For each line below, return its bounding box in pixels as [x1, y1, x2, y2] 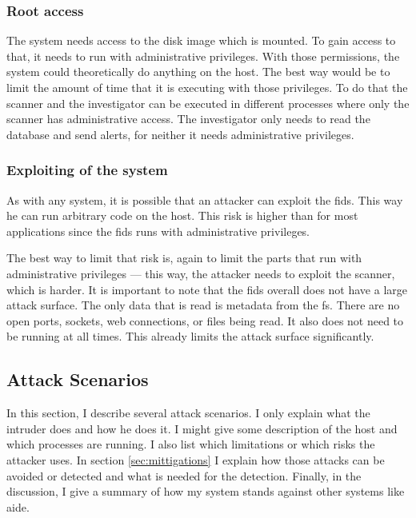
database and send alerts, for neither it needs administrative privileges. [6, 126, 354, 142]
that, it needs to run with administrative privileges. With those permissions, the [6, 47, 400, 64]
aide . [6, 498, 30, 515]
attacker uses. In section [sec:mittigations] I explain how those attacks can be [6, 451, 385, 468]
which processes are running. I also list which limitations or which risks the [6, 436, 375, 452]
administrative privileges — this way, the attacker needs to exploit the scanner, [6, 265, 395, 281]
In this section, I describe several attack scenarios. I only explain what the [6, 404, 370, 421]
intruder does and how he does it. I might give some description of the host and [6, 420, 398, 436]
